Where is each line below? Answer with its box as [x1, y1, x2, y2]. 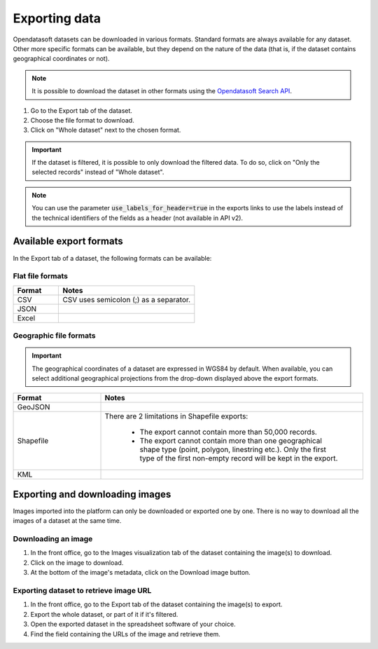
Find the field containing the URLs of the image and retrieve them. [30, 629, 220, 638]
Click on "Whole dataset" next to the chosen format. [30, 126, 181, 135]
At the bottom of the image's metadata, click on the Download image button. [30, 568, 251, 577]
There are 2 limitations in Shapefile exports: [104, 411, 248, 421]
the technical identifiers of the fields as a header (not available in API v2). [31, 214, 244, 222]
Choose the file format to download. [30, 116, 134, 124]
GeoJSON [17, 402, 50, 412]
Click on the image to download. [30, 558, 124, 567]
